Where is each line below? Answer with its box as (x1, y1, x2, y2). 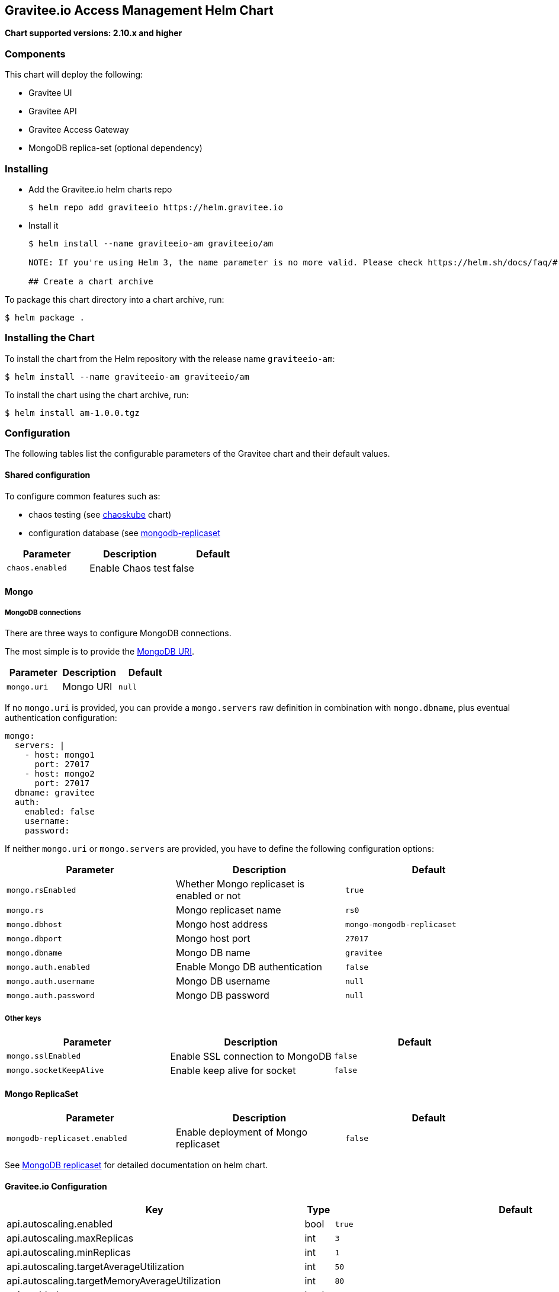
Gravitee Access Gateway (28, 124, 129, 135)
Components (5, 47, 66, 60)
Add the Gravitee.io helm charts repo (28, 184, 172, 194)
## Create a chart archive (28, 276, 153, 286)
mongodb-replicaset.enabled (7, 1133, 127, 1143)
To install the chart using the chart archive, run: (5, 389, 189, 400)
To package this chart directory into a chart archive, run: (5, 294, 224, 304)
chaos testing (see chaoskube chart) (28, 509, 172, 520)
